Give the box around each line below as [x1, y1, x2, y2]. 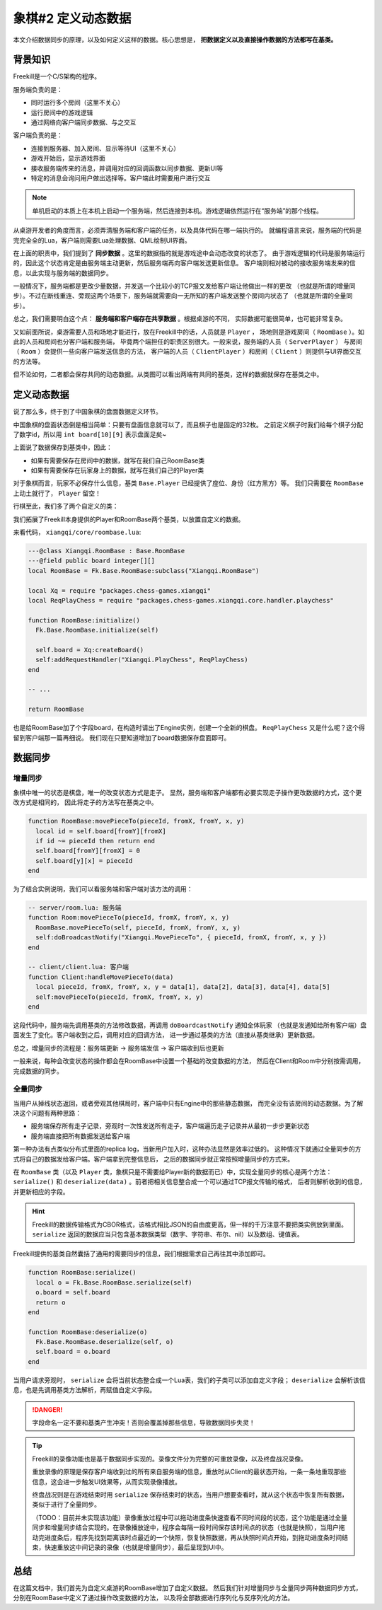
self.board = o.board [35, 1348, 111, 1356]
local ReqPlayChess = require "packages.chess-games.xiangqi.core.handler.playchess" [28, 596, 334, 604]
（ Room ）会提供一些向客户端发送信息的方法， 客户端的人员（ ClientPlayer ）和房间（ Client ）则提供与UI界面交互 [13, 347, 362, 356]
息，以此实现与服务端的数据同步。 [13, 269, 112, 277]
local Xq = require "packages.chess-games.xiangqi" [28, 586, 212, 594]
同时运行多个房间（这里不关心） [30, 98, 124, 107]
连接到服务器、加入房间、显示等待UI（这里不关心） [30, 144, 180, 152]
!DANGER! [32, 1405, 63, 1414]
